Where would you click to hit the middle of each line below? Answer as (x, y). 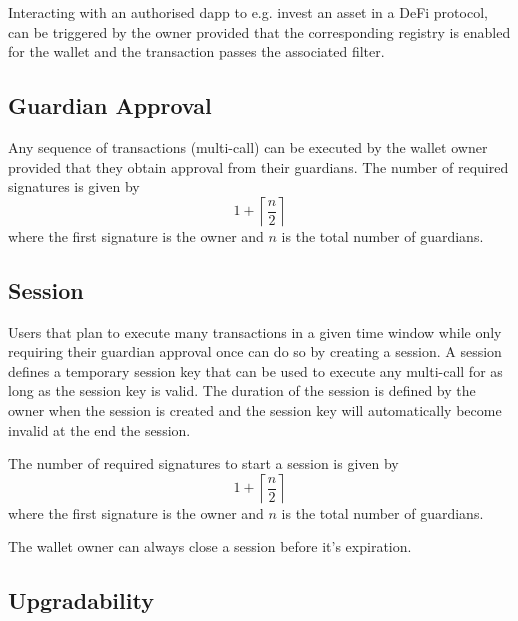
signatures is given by (74, 186)
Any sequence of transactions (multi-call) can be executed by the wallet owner (248, 146)
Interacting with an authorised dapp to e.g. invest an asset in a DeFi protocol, (248, 12)
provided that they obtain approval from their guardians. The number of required (258, 166)
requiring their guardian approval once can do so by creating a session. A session (255, 351)
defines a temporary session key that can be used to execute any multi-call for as (255, 370)
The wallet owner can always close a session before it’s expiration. (210, 546)
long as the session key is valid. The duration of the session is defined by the (242, 390)
